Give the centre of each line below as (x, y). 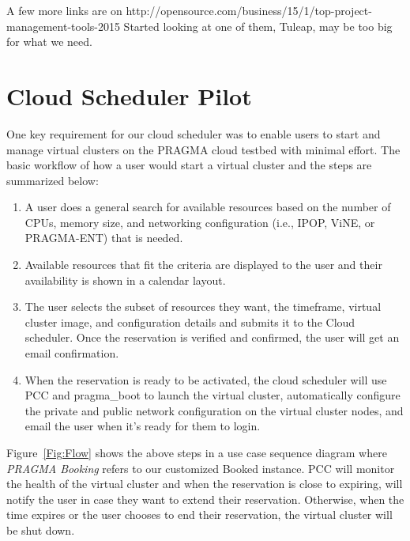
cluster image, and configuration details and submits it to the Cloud (190, 322)
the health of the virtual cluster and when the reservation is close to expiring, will (205, 484)
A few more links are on (64, 10)
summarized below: (53, 180)
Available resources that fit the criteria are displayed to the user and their (203, 265)
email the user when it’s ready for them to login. (143, 426)
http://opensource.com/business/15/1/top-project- (249, 10)
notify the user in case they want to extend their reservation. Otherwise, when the (205, 499)
